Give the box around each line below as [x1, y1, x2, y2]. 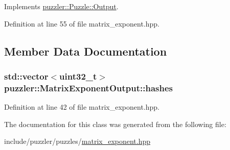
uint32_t [59, 69, 97, 82]
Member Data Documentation [4, 43, 167, 59]
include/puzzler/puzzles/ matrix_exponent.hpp [4, 136, 151, 146]
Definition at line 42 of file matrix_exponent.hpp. [4, 102, 160, 112]
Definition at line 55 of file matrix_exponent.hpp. [4, 18, 160, 29]
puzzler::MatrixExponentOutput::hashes [4, 81, 173, 94]
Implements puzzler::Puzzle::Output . [4, 1, 119, 11]
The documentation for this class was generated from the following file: [4, 118, 226, 129]
